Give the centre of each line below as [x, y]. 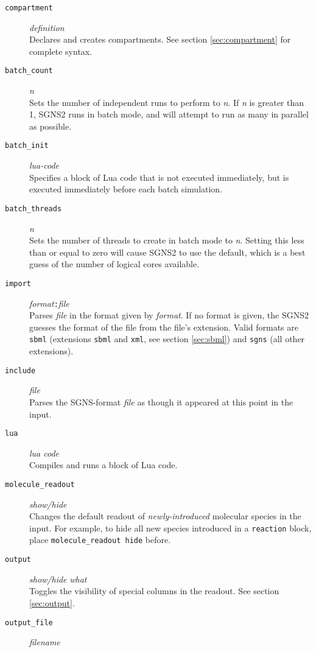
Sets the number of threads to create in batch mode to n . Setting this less [167, 240]
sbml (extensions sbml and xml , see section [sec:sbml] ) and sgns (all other [167, 339]
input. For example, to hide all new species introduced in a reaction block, [170, 528]
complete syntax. [61, 51]
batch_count [29, 71]
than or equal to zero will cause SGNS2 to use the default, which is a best [167, 252]
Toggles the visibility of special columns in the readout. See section [154, 591]
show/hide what [58, 579]
